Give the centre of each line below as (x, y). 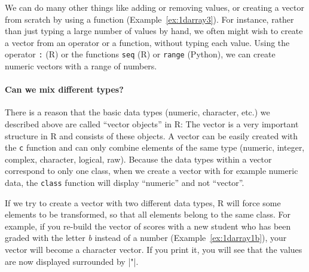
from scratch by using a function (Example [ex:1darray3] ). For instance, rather (149, 19)
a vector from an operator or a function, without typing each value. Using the (147, 42)
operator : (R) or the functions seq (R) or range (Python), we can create (140, 54)
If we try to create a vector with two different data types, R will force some (143, 202)
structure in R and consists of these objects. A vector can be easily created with (152, 135)
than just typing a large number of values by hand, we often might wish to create (154, 31)
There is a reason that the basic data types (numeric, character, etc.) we (137, 112)
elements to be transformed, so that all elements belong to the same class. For (148, 214)
